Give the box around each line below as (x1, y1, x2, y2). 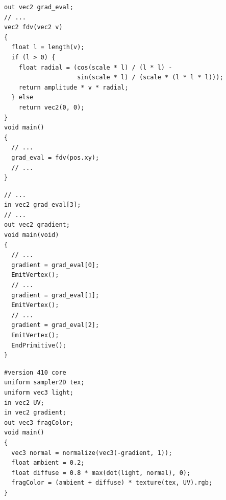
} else (11, 94, 34, 101)
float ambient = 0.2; (11, 459, 85, 467)
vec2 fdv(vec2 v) (4, 24, 63, 31)
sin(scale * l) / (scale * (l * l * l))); (77, 74, 223, 81)
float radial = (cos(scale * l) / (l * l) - (18, 63, 172, 71)
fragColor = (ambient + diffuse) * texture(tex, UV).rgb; (11, 479, 213, 487)
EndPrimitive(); (11, 341, 66, 349)
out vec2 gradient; (4, 221, 70, 229)
